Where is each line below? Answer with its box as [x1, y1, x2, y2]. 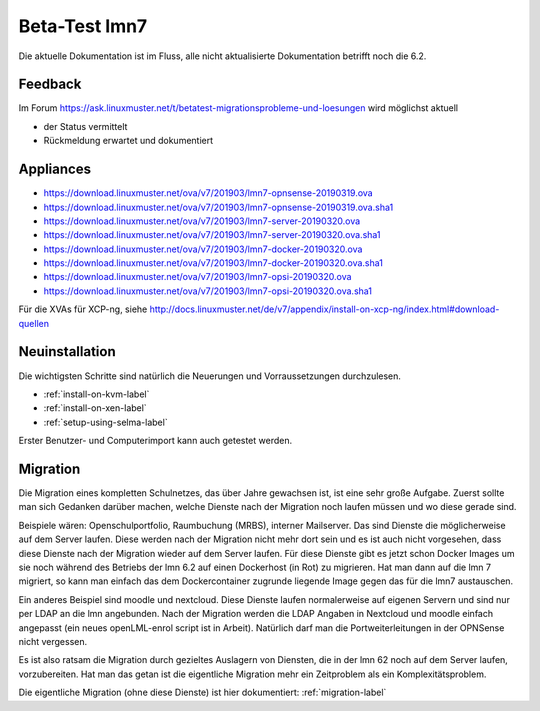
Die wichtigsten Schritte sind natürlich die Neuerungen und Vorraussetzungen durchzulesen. [18, 370, 402, 382]
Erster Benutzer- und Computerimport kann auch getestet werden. [18, 435, 293, 447]
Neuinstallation [18, 343, 117, 360]
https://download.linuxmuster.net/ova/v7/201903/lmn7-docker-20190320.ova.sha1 [43, 257, 384, 269]
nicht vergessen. [18, 635, 88, 647]
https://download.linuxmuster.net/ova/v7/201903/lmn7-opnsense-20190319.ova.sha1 [43, 201, 394, 213]
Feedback [18, 76, 82, 93]
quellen [18, 317, 50, 329]
